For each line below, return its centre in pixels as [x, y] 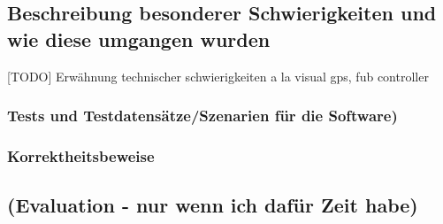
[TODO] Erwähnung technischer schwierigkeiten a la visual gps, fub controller [218, 76]
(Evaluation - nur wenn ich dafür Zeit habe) [213, 205]
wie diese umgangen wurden [139, 39]
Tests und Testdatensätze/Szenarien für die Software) [202, 116]
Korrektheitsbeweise [81, 155]
